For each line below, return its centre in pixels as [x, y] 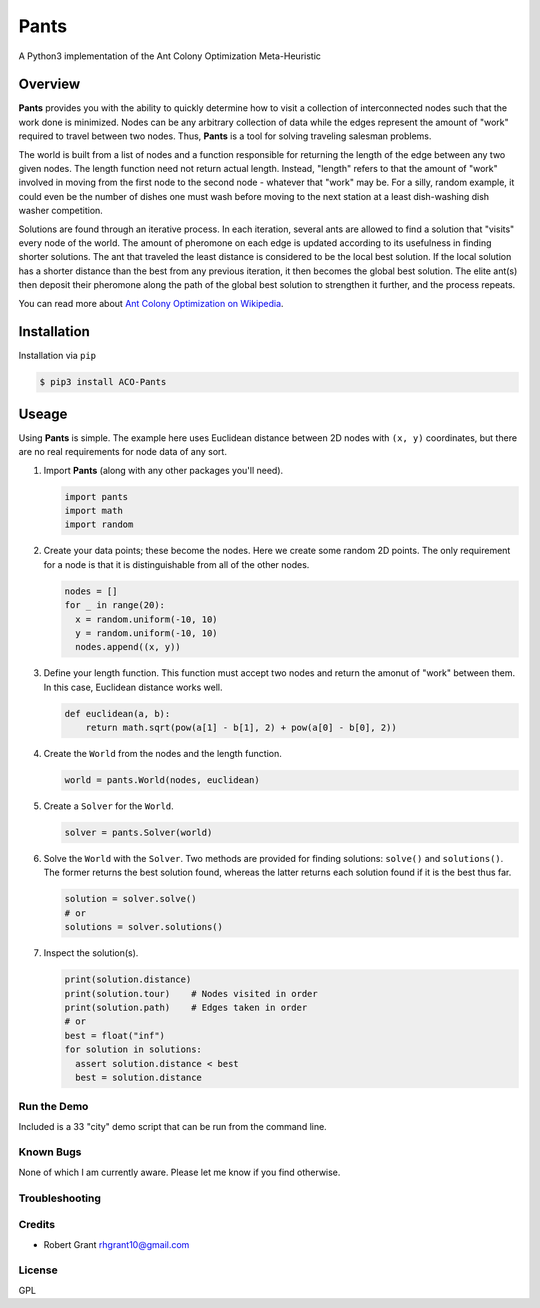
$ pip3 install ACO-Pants [103, 382]
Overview [49, 84]
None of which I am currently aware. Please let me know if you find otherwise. [179, 1172]
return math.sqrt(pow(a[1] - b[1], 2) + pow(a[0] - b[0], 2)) [241, 728]
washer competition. [61, 211]
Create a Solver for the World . [108, 806]
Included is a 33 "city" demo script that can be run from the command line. [172, 1126]
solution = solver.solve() [130, 899]
